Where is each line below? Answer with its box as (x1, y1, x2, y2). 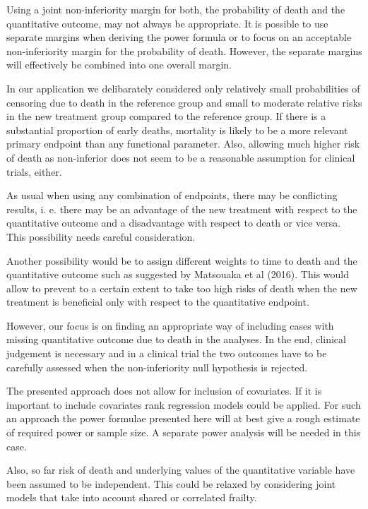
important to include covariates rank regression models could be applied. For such (6, 397, 361, 412)
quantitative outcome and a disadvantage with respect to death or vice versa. (6, 215, 341, 230)
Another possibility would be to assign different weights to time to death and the (6, 253, 357, 268)
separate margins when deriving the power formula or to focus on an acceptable (6, 30, 352, 44)
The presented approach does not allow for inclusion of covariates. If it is (6, 383, 322, 398)
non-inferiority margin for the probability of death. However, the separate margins (6, 43, 362, 58)
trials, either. (6, 164, 62, 179)
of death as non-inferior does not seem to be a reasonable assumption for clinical (6, 150, 355, 164)
